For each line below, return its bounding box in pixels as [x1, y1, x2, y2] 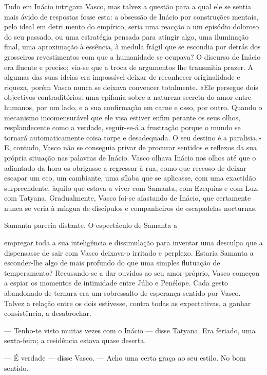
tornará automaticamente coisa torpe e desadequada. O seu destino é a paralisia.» [4, 132, 262, 142]
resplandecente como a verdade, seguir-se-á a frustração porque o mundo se [4, 122, 241, 133]
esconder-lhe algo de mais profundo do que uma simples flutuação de [4, 257, 220, 268]
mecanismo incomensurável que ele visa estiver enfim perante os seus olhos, [4, 112, 240, 122]
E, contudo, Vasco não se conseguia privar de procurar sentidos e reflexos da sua [4, 142, 257, 153]
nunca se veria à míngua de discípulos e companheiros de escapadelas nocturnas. [4, 202, 257, 213]
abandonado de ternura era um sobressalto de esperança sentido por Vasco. [4, 288, 241, 298]
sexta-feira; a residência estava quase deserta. [4, 335, 146, 346]
